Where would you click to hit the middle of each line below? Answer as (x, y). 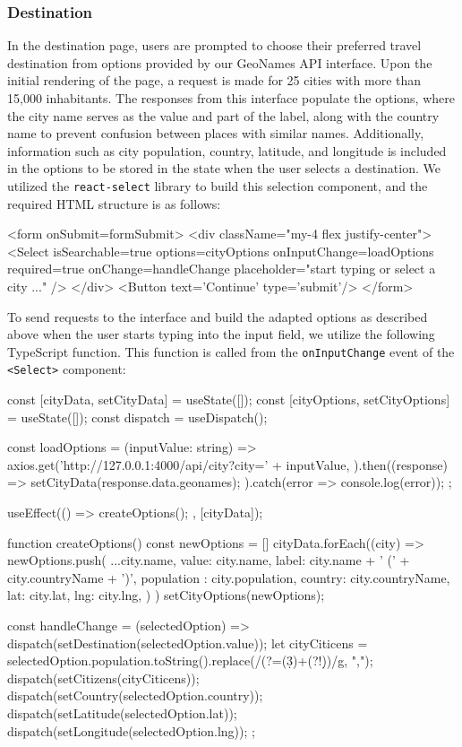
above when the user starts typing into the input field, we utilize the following (221, 334)
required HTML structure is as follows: (114, 203)
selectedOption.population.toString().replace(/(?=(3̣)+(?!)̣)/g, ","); (190, 660)
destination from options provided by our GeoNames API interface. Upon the (220, 62)
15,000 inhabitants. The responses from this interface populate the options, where (231, 98)
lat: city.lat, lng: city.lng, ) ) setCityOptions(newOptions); (166, 595)
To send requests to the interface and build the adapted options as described (218, 316)
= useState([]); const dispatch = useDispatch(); (137, 417)
